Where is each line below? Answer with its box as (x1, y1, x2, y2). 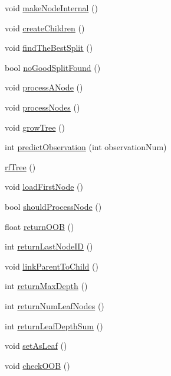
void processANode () (5, 81, 83, 93)
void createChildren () (5, 21, 85, 34)
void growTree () (5, 121, 65, 133)
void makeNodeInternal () (5, 2, 98, 14)
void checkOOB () (5, 359, 70, 371)
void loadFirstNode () (5, 180, 83, 193)
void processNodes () (5, 101, 80, 113)
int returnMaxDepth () (5, 280, 88, 292)
